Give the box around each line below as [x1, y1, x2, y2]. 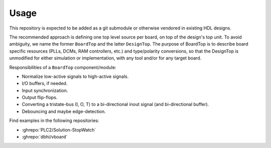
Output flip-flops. [22, 94, 58, 100]
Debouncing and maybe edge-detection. [22, 108, 106, 114]
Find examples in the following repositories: [9, 117, 99, 123]
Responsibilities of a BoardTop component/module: [9, 64, 116, 70]
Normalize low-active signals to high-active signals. [22, 73, 129, 79]
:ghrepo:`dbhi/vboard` [22, 134, 68, 140]
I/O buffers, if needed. [22, 80, 68, 86]
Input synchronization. [22, 87, 68, 93]
